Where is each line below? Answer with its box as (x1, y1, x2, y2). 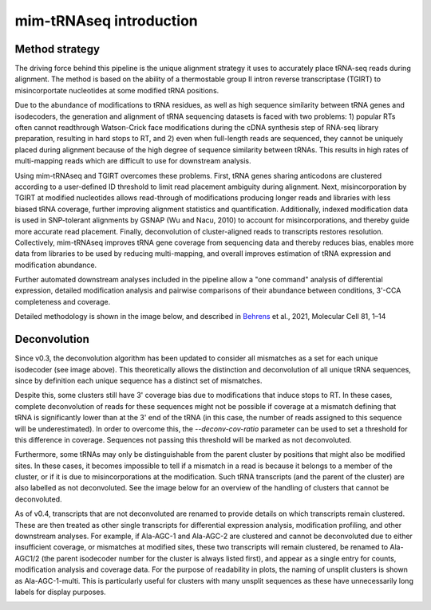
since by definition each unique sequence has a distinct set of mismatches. (14, 376, 263, 385)
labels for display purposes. (14, 587, 107, 596)
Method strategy (14, 42, 100, 56)
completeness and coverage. (14, 297, 111, 306)
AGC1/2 (14, 553, 40, 563)
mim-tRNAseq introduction (14, 12, 199, 30)
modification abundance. (14, 260, 97, 270)
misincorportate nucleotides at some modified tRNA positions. (14, 85, 219, 95)
